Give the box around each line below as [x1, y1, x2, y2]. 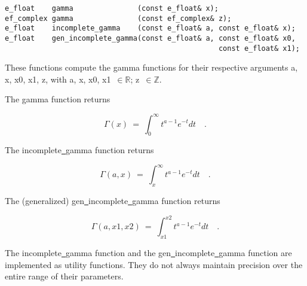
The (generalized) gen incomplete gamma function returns [5, 194, 220, 207]
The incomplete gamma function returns [5, 144, 154, 156]
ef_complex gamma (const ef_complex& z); [5, 14, 232, 23]
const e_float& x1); [218, 44, 300, 53]
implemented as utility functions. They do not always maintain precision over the [5, 258, 303, 270]
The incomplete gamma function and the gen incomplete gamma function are [5, 247, 292, 259]
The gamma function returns [5, 93, 110, 105]
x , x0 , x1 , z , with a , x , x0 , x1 [5, 72, 111, 85]
